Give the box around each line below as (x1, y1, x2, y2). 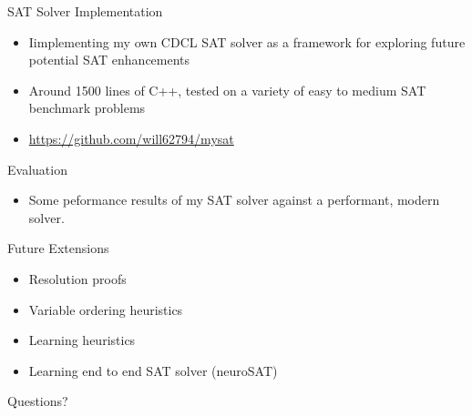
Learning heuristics (28, 330, 136, 350)
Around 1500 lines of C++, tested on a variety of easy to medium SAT (28, 80, 426, 99)
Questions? (7, 391, 68, 411)
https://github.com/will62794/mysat (28, 128, 234, 147)
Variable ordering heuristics (28, 299, 183, 319)
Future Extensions (7, 238, 109, 258)
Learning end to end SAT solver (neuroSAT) (28, 360, 278, 380)
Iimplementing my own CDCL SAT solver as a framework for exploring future (28, 32, 466, 51)
